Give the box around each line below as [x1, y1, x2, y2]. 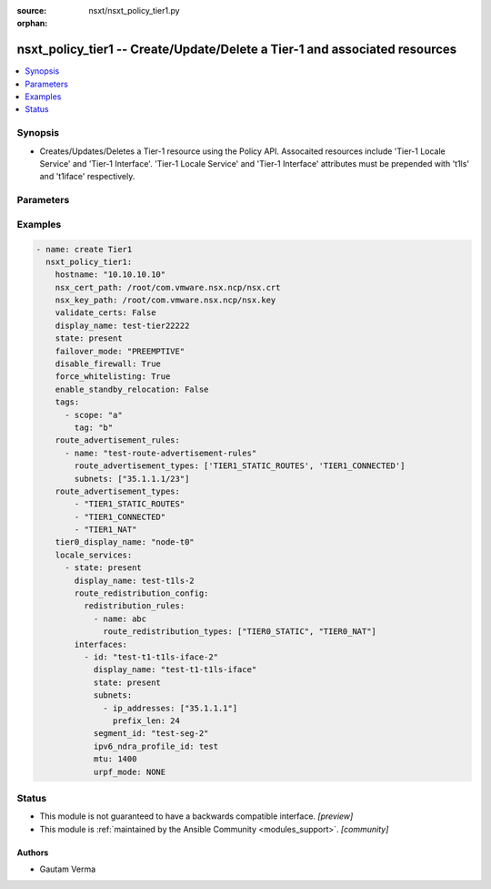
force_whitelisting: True [55, 372, 171, 382]
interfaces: [74, 639, 127, 649]
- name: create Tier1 [35, 244, 133, 254]
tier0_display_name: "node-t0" [55, 537, 195, 547]
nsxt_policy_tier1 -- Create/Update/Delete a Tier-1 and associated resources [16, 42, 457, 57]
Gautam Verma [39, 863, 96, 874]
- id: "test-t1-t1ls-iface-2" [83, 652, 218, 662]
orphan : [16, 18, 48, 29]
